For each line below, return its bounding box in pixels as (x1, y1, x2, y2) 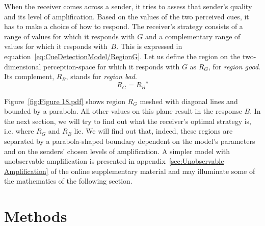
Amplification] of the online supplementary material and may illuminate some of (4, 165, 255, 176)
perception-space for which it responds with (43, 61, 180, 71)
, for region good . (208, 61, 260, 71)
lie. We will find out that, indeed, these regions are (74, 125, 233, 136)
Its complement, (4, 71, 55, 82)
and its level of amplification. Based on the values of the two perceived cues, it (4, 11, 249, 21)
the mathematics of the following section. (4, 175, 132, 186)
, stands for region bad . (66, 71, 137, 82)
